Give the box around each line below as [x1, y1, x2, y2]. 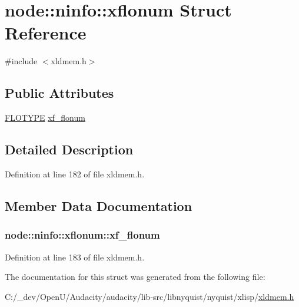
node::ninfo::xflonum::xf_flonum [5, 227, 160, 242]
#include [5, 55, 38, 67]
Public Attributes [5, 84, 114, 102]
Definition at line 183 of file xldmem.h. [5, 250, 145, 263]
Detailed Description [5, 140, 134, 159]
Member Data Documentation [5, 196, 192, 214]
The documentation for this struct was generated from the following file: [5, 270, 265, 283]
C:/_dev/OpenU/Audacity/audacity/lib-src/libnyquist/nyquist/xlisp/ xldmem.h [5, 290, 294, 302]
